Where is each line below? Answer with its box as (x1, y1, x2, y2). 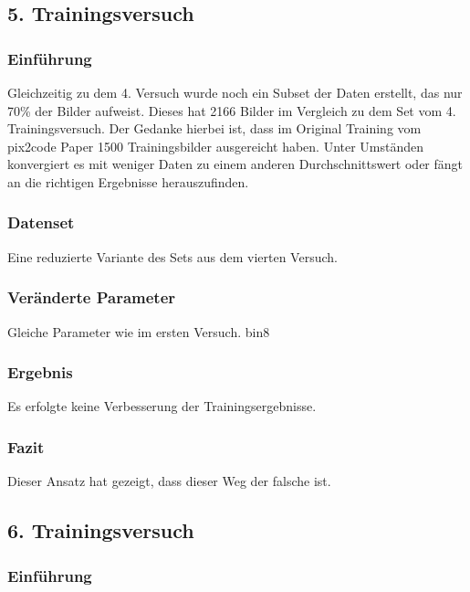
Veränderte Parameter (7, 286, 176, 309)
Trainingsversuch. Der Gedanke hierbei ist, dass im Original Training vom (7, 119, 422, 138)
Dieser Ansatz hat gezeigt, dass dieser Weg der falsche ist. (7, 471, 331, 491)
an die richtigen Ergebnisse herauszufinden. (7, 172, 249, 191)
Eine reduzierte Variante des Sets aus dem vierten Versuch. (7, 247, 338, 266)
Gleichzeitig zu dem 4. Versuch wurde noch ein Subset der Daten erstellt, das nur (7, 83, 463, 101)
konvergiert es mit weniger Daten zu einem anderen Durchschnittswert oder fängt (7, 154, 464, 174)
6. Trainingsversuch (7, 516, 194, 544)
